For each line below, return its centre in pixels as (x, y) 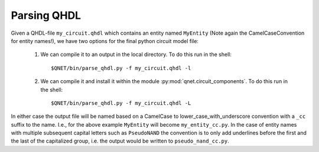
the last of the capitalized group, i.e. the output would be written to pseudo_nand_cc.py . (120, 141)
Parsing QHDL (46, 15)
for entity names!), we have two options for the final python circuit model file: (105, 41)
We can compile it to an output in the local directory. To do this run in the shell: (136, 54)
